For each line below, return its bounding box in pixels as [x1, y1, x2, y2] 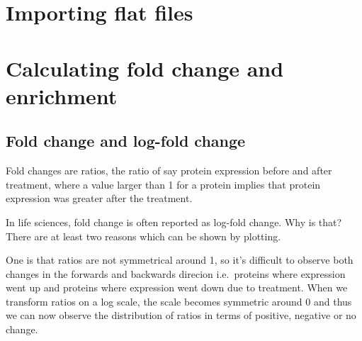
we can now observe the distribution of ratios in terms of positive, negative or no [6, 308, 356, 323]
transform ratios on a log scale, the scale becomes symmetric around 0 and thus [6, 294, 352, 308]
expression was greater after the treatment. [6, 191, 193, 206]
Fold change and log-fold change [6, 130, 246, 152]
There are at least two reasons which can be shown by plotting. [6, 228, 281, 243]
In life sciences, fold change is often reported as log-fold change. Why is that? [6, 214, 342, 229]
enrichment [6, 81, 118, 110]
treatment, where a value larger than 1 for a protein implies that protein [6, 177, 321, 191]
